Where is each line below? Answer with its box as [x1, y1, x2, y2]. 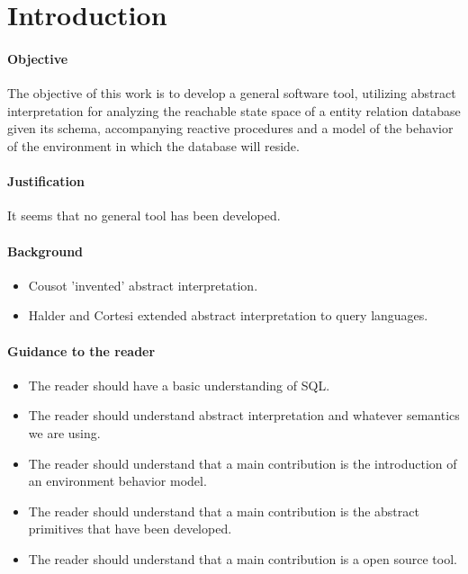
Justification [7, 172, 85, 191]
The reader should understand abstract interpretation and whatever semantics [28, 406, 460, 425]
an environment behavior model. [28, 471, 207, 490]
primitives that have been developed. [28, 519, 232, 538]
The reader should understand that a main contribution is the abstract [28, 501, 419, 520]
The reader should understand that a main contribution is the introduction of [28, 453, 457, 472]
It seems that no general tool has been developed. [7, 206, 281, 225]
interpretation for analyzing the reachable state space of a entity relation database [7, 101, 461, 120]
